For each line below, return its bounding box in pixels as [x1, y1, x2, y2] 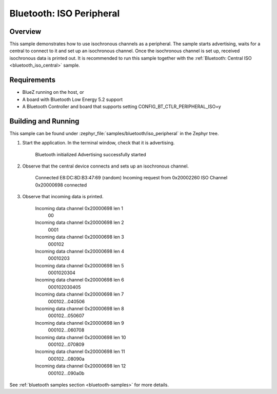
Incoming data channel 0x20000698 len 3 [35, 234, 124, 240]
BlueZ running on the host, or [22, 89, 84, 95]
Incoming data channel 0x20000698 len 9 [35, 320, 124, 326]
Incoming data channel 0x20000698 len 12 [35, 363, 126, 369]
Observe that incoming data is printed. [22, 194, 104, 200]
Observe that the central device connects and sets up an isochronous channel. [22, 163, 189, 169]
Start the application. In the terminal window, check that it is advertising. [22, 140, 175, 146]
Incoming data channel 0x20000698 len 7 [35, 291, 124, 297]
